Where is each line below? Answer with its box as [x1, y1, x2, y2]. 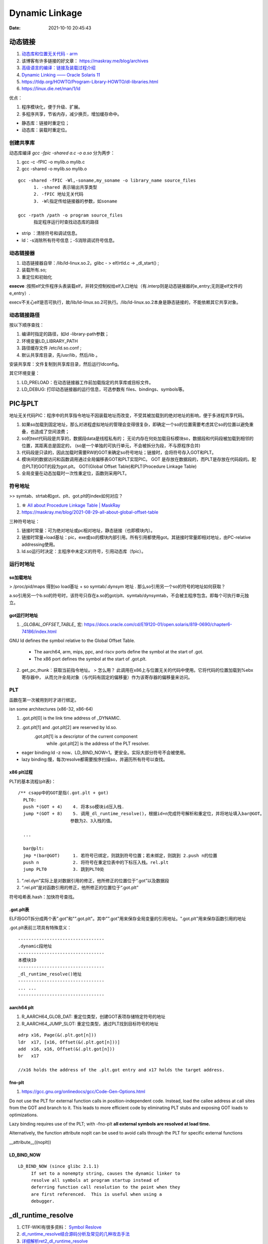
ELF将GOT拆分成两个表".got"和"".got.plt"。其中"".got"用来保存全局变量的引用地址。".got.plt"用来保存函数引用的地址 [9, 916, 246, 922]
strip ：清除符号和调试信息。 [21, 230, 80, 236]
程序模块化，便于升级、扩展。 [21, 104, 83, 110]
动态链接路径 [9, 311, 40, 318]
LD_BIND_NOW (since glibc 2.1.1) [18, 1163, 99, 1169]
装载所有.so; [21, 267, 47, 273]
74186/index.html [21, 628, 57, 634]
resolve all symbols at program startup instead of [31, 1177, 160, 1183]
